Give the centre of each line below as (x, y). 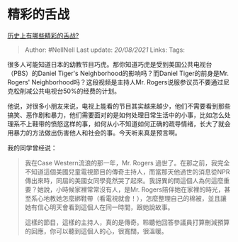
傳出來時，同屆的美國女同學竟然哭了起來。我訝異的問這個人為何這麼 (124, 180)
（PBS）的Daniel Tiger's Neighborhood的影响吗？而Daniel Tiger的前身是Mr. (118, 73)
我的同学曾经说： (32, 148)
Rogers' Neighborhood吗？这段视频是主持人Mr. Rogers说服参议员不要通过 (115, 82)
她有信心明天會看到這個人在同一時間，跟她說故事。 (99, 207)
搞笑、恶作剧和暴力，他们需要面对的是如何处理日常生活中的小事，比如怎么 (116, 115)
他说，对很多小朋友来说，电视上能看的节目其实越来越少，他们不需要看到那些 (119, 106)
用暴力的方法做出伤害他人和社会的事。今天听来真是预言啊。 (94, 133)
